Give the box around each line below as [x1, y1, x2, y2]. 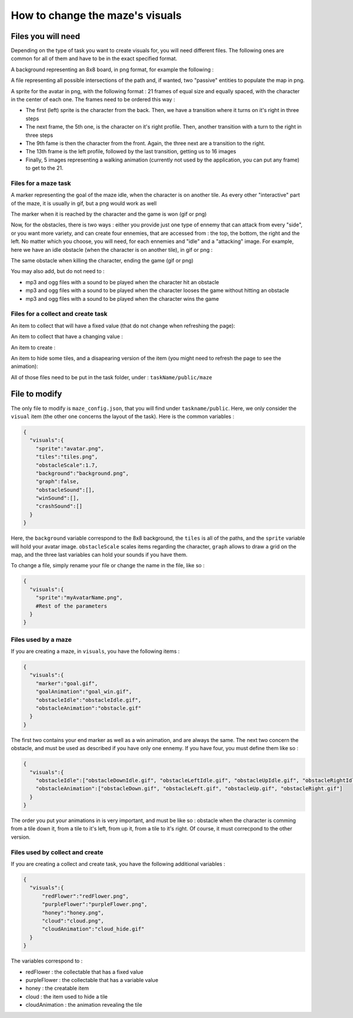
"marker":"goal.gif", [35, 680, 98, 687]
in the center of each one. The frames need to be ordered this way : [11, 96, 175, 103]
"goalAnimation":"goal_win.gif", [35, 688, 132, 695]
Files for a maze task [11, 179, 71, 187]
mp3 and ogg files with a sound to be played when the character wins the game [25, 295, 219, 302]
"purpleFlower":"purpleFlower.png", [42, 901, 148, 908]
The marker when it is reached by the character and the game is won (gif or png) [11, 211, 207, 218]
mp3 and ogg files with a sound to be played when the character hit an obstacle [25, 278, 219, 285]
